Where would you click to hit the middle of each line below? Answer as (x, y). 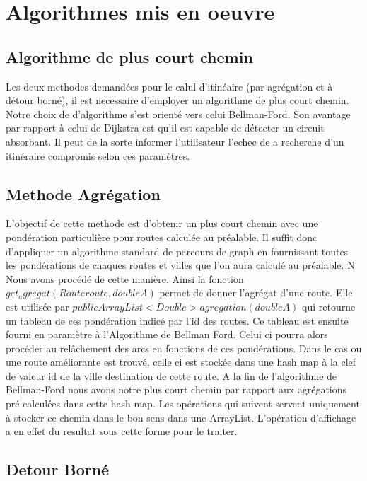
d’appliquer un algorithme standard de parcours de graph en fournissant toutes (177, 251)
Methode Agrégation (83, 193)
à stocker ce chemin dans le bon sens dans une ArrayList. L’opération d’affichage (181, 417)
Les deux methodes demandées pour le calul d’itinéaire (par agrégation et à (169, 86)
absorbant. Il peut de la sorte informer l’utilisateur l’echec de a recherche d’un (175, 141)
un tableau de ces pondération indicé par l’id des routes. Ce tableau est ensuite (177, 320)
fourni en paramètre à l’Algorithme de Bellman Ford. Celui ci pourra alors (167, 334)
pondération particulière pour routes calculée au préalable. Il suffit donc (162, 237)
